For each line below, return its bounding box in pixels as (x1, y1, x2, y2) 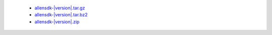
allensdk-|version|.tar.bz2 (34, 12, 88, 18)
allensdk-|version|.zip (34, 19, 80, 25)
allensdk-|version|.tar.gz (34, 5, 85, 11)
